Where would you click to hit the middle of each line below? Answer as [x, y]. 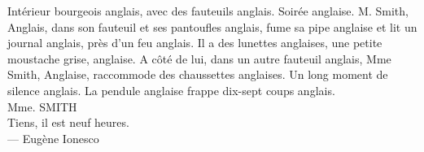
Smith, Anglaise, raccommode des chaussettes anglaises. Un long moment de [198, 74]
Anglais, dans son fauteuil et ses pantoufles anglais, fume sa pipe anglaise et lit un [212, 26]
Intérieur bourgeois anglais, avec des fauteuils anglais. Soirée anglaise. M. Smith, [208, 11]
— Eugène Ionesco [53, 138]
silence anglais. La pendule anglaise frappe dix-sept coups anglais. [171, 90]
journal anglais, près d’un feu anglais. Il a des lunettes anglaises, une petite [195, 43]
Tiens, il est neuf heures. [68, 122]
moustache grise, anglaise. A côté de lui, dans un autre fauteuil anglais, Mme [199, 58]
